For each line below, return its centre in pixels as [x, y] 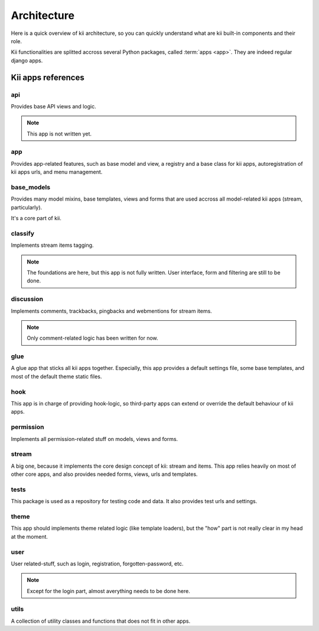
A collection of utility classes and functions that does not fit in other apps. [101, 621]
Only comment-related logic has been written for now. [93, 338]
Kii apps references [48, 77]
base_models [30, 187]
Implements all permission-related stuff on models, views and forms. [95, 439]
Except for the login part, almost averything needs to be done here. [108, 591]
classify [23, 233]
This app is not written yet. [59, 134]
